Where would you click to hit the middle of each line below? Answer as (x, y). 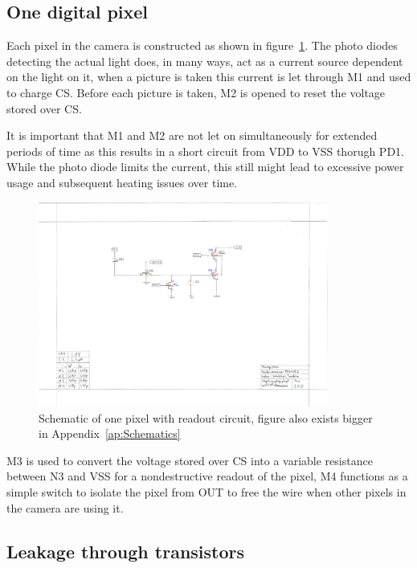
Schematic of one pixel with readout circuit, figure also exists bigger (206, 417)
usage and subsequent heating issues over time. (122, 182)
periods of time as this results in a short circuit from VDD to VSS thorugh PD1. (205, 151)
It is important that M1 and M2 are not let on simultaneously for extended (192, 135)
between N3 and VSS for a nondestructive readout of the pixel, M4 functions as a (207, 476)
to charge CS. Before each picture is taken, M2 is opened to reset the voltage (196, 92)
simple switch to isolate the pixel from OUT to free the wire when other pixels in (206, 491)
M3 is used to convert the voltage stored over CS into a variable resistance (190, 460)
